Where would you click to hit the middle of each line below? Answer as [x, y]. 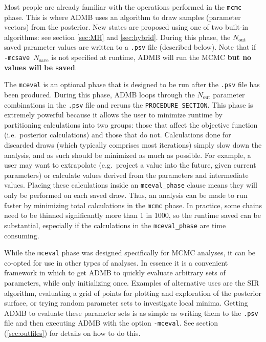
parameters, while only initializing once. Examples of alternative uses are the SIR [132, 283]
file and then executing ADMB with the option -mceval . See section [111, 323]
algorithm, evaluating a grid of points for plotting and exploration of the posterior [133, 293]
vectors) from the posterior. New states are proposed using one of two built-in [126, 27]
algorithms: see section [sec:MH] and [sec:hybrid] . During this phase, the [117, 37]
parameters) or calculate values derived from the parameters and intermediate [126, 175]
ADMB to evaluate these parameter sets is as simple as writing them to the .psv [131, 313]
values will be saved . [41, 67]
